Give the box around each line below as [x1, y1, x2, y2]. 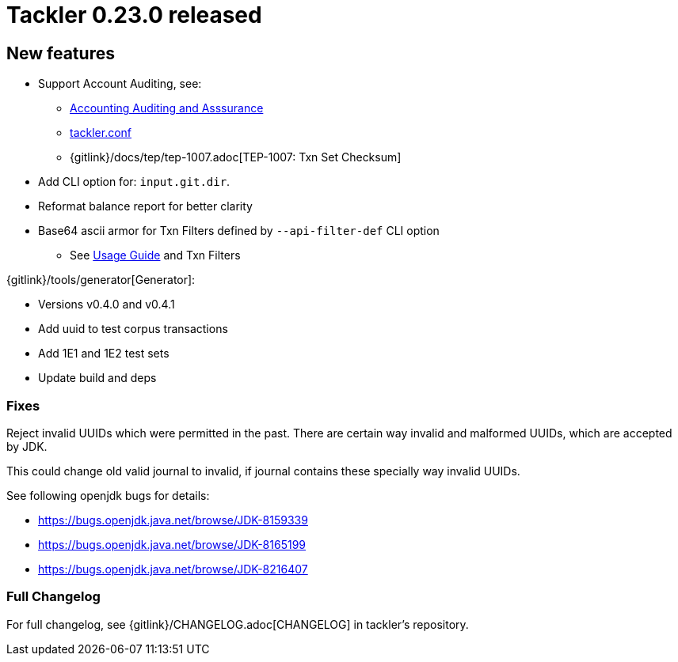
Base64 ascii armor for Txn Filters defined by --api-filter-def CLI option [38, 224, 440, 238]
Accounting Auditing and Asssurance [70, 101, 264, 115]
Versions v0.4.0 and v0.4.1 [38, 297, 175, 312]
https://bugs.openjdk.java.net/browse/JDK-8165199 [38, 537, 307, 551]
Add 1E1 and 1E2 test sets [38, 346, 169, 361]
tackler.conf [70, 126, 132, 140]
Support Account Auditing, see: [38, 77, 202, 91]
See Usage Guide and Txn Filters [70, 248, 241, 263]
